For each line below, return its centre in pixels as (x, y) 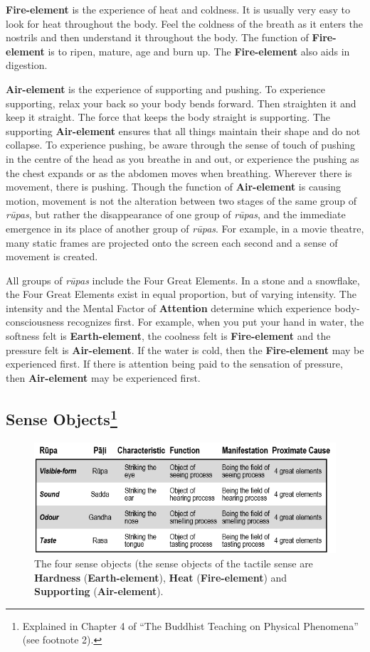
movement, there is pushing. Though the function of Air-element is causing (174, 187)
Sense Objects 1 (62, 417)
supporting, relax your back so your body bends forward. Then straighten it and (181, 103)
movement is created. (52, 256)
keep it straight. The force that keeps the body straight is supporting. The (168, 117)
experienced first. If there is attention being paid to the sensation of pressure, (174, 364)
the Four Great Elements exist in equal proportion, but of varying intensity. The (181, 294)
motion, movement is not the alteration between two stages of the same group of (181, 200)
